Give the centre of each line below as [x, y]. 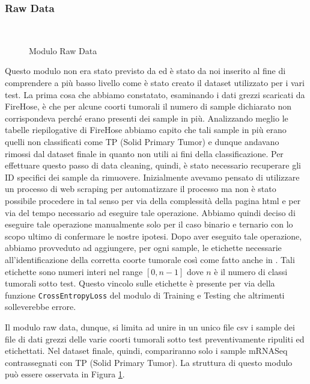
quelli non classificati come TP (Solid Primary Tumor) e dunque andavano [142, 141]
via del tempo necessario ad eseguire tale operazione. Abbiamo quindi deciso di [150, 212]
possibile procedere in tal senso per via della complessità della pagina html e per [153, 200]
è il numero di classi [251, 271]
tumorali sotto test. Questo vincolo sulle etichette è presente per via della [140, 283]
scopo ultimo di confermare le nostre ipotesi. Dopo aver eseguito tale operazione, [153, 236]
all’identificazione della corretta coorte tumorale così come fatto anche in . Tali [150, 259]
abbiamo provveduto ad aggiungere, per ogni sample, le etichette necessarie [143, 248]
